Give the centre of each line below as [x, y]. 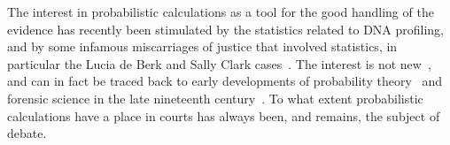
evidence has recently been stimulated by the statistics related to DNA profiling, [226, 29]
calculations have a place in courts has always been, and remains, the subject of [224, 115]
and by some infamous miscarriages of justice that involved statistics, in [202, 46]
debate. [27, 133]
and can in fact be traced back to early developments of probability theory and [225, 81]
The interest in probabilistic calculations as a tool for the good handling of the [221, 11]
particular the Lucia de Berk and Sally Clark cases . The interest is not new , [219, 63]
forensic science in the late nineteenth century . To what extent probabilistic [215, 98]
